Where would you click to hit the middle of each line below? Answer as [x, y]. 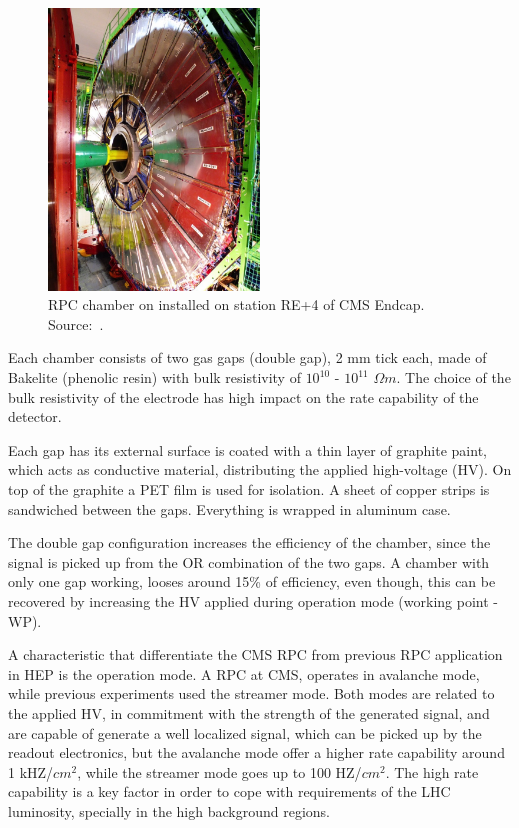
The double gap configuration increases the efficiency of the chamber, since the [249, 542]
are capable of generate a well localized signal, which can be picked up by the [245, 732]
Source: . [76, 323]
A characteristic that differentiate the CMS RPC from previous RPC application [255, 654]
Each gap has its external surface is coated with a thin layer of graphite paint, [247, 449]
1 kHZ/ [31, 771]
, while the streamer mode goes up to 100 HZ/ [219, 771]
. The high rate [432, 771]
